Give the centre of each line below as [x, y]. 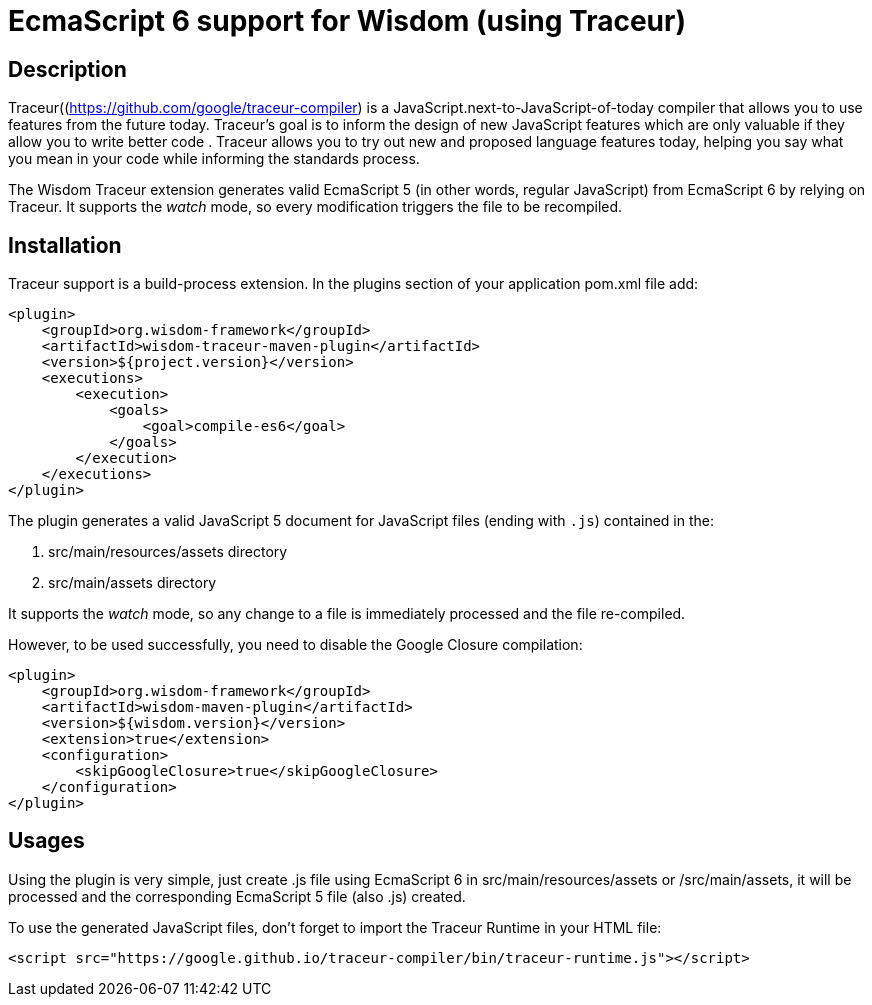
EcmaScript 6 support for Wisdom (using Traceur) [347, 21]
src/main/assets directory [132, 583]
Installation [65, 245]
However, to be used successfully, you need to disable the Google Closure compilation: [295, 645]
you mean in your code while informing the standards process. [214, 159]
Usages [46, 841]
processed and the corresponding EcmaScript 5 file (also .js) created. [237, 896]
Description [67, 69]
